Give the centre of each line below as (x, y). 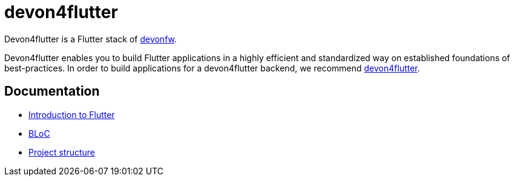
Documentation (52, 91)
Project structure (62, 152)
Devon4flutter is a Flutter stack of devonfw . (91, 39)
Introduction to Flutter (72, 114)
